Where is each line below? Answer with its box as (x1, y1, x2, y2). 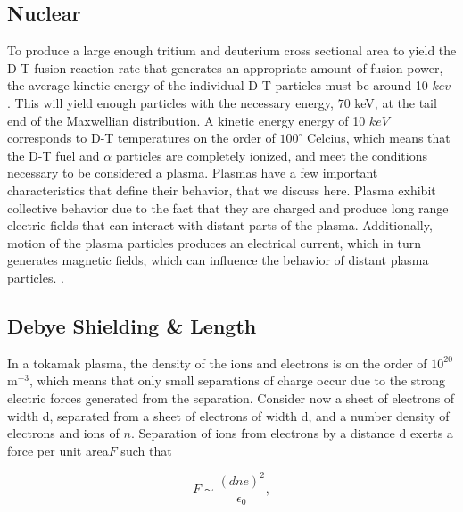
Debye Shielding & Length (7, 311, 257, 339)
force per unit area (7, 441, 109, 459)
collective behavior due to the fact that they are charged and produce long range (7, 198, 449, 217)
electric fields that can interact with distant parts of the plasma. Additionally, (7, 216, 433, 235)
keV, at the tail (354, 93, 437, 111)
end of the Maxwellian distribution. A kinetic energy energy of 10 (7, 111, 366, 129)
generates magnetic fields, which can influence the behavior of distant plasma (7, 251, 429, 269)
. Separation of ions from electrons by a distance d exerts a (130, 424, 453, 442)
